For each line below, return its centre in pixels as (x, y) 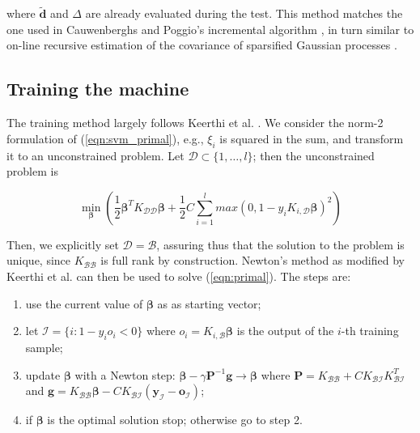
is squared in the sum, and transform (312, 138)
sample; (44, 347)
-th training (370, 331)
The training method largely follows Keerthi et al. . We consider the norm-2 (195, 123)
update (43, 374)
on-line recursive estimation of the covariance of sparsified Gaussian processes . (202, 45)
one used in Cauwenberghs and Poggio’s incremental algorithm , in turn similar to (210, 29)
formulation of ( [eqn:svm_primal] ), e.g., (105, 138)
